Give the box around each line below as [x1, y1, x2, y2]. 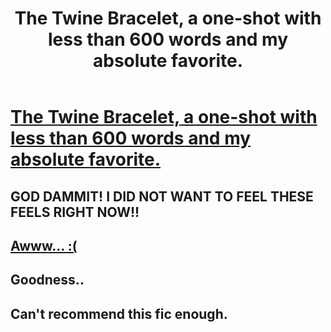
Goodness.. [10, 272, 85, 289]
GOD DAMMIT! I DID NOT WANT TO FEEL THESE [10, 188, 314, 205]
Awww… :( [10, 237, 78, 254]
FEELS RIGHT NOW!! [10, 203, 140, 221]
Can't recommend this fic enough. [10, 305, 228, 322]
